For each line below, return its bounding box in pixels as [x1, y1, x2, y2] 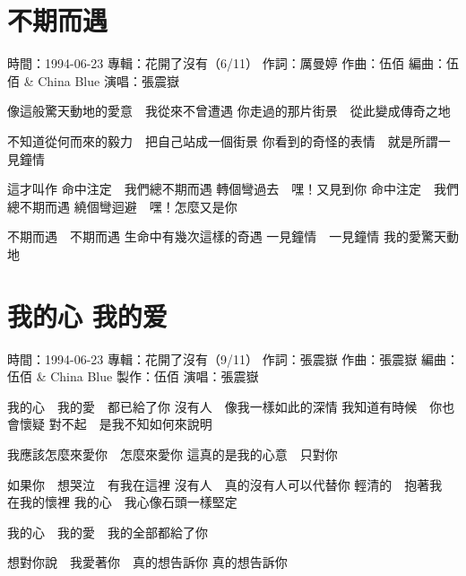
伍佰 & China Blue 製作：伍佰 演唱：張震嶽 [7, 367, 259, 386]
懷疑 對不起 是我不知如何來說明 [19, 415, 212, 433]
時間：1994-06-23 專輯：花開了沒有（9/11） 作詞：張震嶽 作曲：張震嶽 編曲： [7, 349, 459, 368]
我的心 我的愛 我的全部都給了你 [7, 522, 208, 541]
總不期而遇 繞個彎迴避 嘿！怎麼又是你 [7, 196, 237, 215]
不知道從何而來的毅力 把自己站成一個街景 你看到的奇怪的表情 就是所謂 [7, 131, 438, 150]
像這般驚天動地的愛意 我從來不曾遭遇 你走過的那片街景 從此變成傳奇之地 [7, 101, 451, 120]
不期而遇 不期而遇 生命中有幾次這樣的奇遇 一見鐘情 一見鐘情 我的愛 [7, 227, 421, 246]
